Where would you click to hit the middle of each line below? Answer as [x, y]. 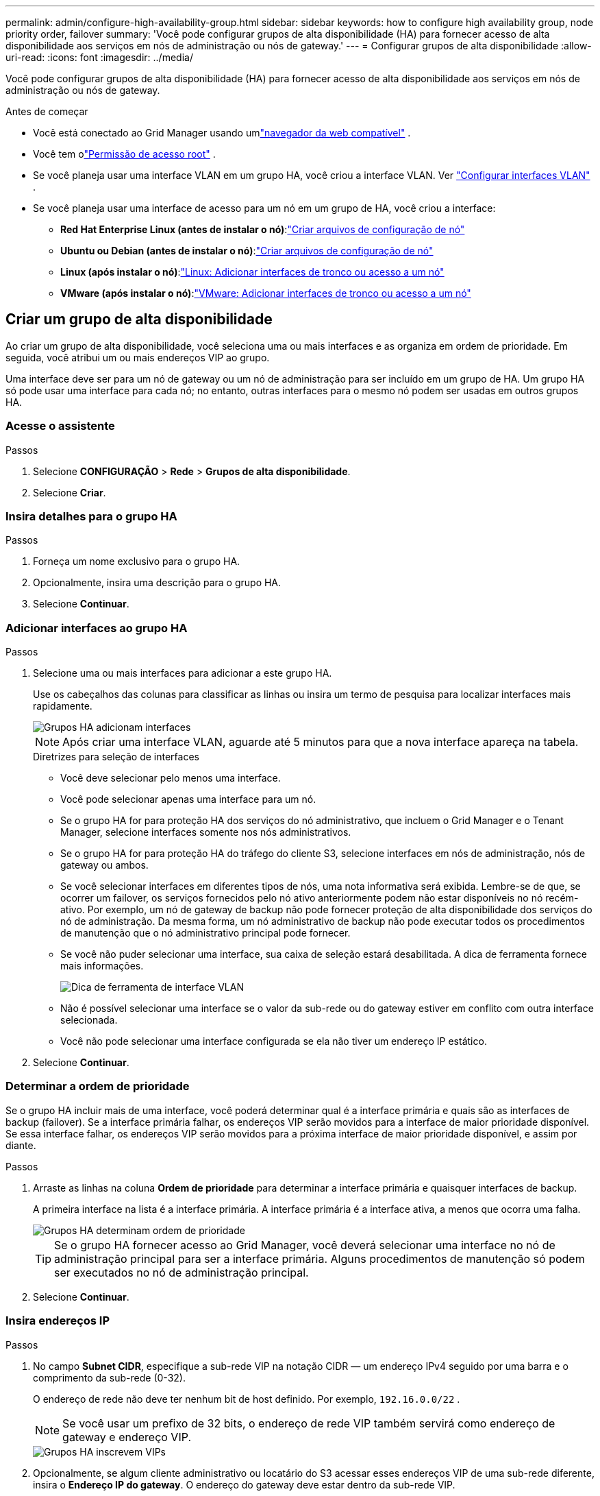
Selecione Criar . [70, 492]
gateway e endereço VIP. [127, 1437]
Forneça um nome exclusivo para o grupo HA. [137, 562]
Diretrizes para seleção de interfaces [116, 757]
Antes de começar [47, 111]
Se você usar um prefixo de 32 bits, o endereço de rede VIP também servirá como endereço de [309, 1423]
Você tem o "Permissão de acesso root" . [124, 154]
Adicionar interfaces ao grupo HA [97, 628]
